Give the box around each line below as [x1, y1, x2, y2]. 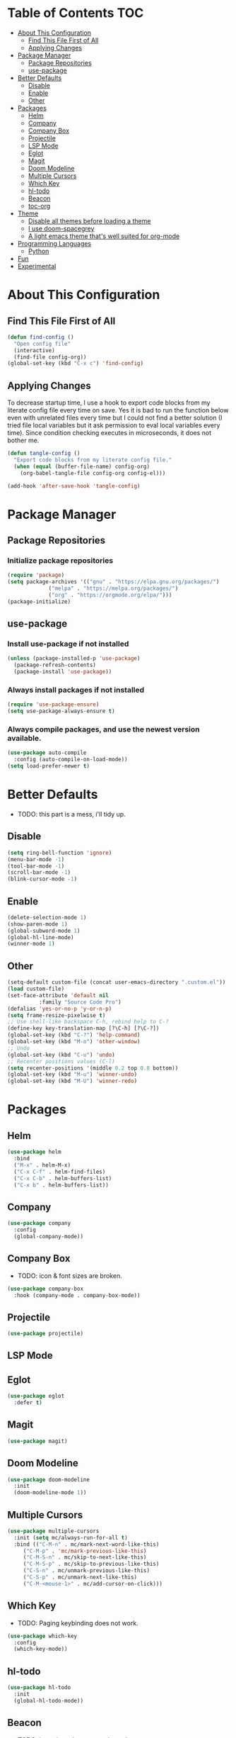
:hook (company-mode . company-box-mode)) [13, 1291, 141, 1299]
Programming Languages [17, 239, 92, 247]
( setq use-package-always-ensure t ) [7, 707, 115, 715]
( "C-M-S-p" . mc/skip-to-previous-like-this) [23, 1561, 160, 1568]
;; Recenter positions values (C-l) [7, 1058, 115, 1065]
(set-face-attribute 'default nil [7, 992, 110, 999]
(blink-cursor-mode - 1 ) [7, 875, 78, 883]
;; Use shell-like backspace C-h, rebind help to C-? [7, 1019, 170, 1026]
